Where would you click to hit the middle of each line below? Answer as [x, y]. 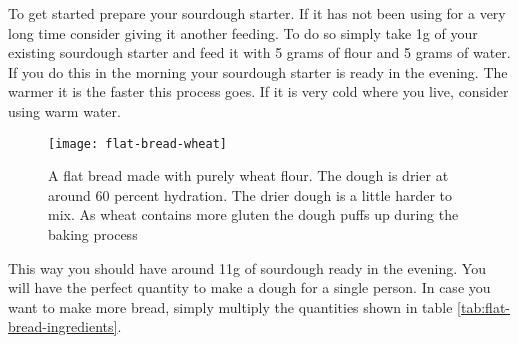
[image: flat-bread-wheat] [137, 143]
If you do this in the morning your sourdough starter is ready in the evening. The [258, 71]
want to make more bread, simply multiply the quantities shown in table [230, 306]
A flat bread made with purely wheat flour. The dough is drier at [248, 175]
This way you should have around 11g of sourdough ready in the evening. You [247, 267]
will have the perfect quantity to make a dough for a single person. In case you [249, 287]
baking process [93, 234]
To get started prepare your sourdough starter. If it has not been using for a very [257, 13]
